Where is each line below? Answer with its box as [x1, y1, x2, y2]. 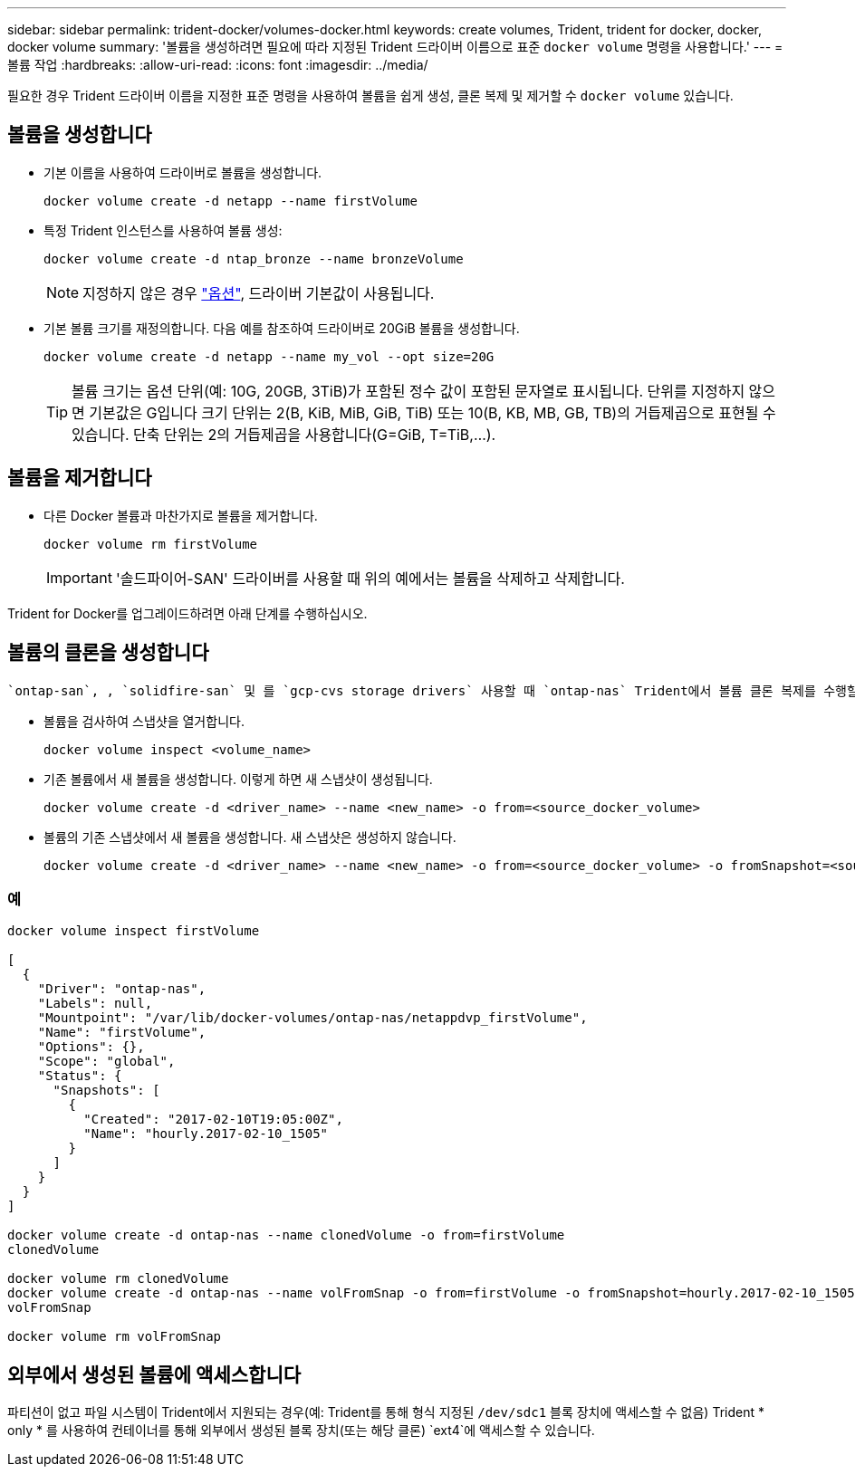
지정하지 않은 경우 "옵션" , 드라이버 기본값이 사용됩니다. [82, 283, 435, 302]
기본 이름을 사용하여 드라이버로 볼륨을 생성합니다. [43, 164, 322, 180]
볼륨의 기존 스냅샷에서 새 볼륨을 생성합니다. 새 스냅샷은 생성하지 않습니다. [43, 828, 456, 845]
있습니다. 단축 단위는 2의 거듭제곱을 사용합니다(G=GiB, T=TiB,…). [72, 425, 496, 444]
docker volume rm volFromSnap [7, 1329, 222, 1345]
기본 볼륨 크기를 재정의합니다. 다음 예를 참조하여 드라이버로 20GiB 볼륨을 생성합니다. [43, 320, 520, 336]
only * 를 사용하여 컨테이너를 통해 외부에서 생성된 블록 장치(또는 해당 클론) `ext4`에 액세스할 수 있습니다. [7, 1422, 595, 1439]
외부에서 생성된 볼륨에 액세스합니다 [7, 1363, 302, 1386]
